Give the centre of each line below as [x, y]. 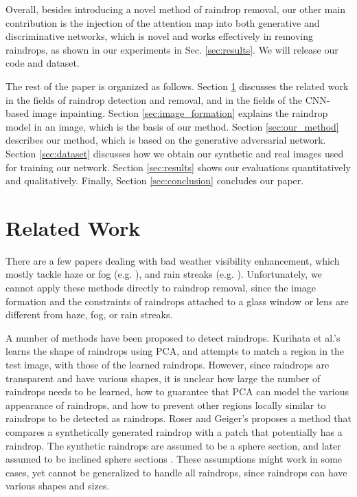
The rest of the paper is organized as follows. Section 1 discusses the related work [177, 86]
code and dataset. [43, 63]
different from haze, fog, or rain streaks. [89, 314]
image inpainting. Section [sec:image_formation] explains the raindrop [180, 113]
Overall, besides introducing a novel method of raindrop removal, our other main [176, 9]
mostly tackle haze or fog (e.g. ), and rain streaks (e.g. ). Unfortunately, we [164, 274]
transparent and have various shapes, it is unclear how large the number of [163, 378]
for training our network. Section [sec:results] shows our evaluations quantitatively [178, 167]
